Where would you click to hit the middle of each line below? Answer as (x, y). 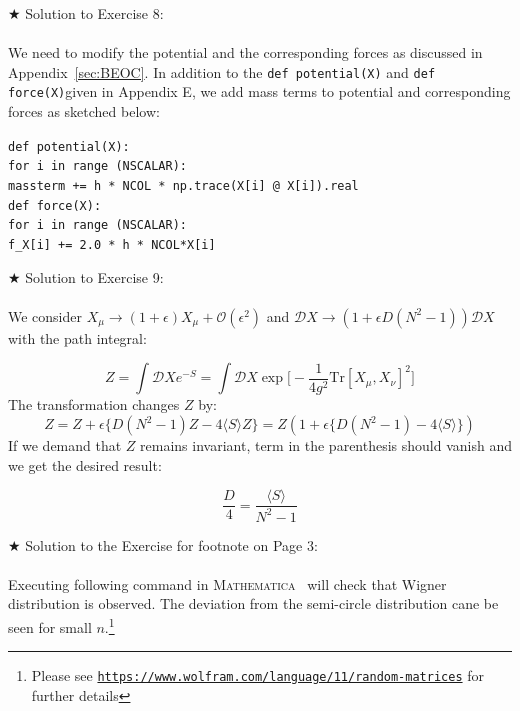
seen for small (50, 626)
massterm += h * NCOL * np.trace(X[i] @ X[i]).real (183, 186)
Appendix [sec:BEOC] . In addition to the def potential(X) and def (222, 71)
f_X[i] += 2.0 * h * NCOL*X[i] (112, 244)
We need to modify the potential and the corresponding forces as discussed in (245, 52)
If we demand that (65, 445)
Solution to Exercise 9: (94, 276)
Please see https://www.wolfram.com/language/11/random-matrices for (257, 675)
